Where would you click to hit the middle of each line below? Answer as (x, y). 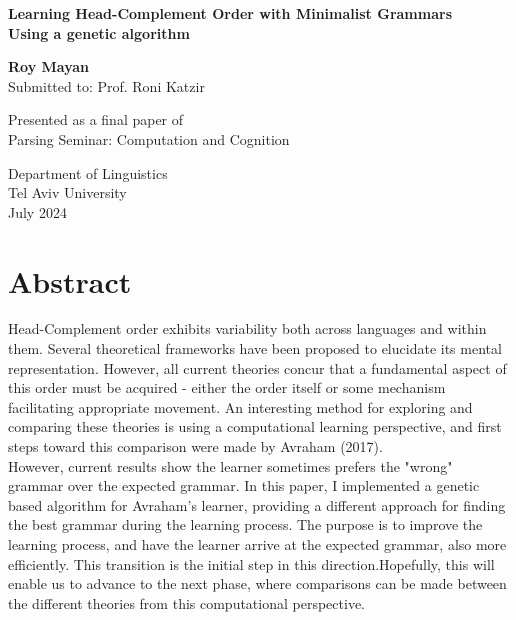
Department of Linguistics (88, 172)
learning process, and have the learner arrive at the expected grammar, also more (257, 544)
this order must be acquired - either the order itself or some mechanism (227, 387)
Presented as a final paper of (96, 119)
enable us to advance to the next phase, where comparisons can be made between (257, 583)
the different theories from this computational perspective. (186, 602)
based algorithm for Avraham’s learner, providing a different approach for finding (257, 504)
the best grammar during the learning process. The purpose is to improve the (245, 524)
